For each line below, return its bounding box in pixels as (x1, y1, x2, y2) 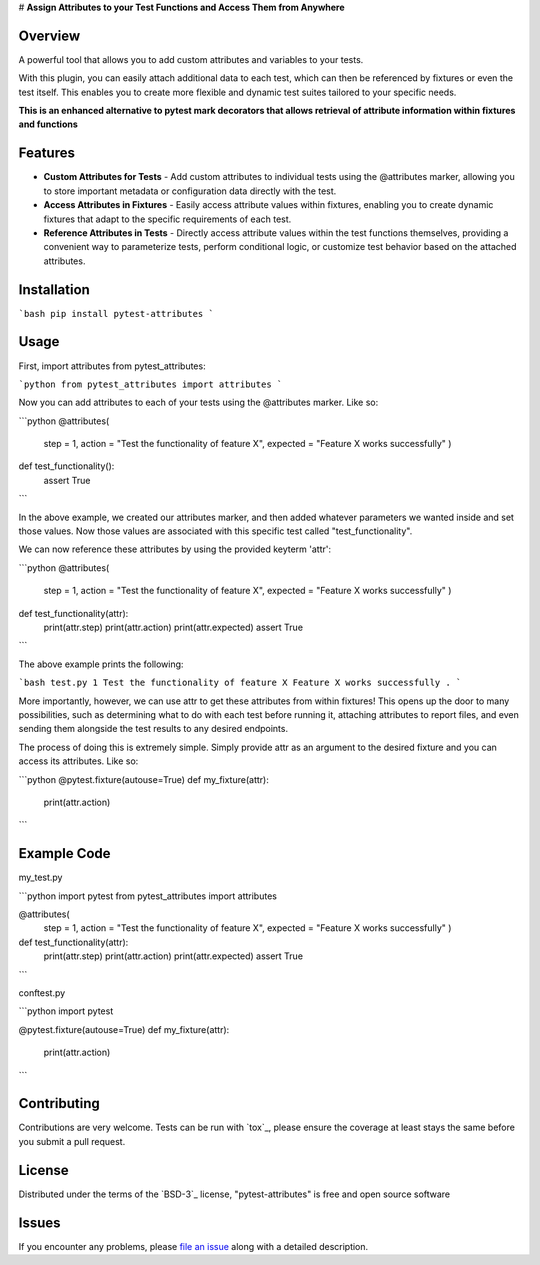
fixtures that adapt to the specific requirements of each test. (43, 213, 292, 225)
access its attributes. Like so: (18, 755, 139, 767)
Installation (18, 281, 90, 298)
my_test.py (18, 871, 63, 884)
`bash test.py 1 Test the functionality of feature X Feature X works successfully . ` (18, 677, 462, 689)
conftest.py (18, 986, 66, 999)
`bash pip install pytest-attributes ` (18, 308, 214, 319)
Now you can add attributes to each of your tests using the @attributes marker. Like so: (18, 396, 379, 409)
